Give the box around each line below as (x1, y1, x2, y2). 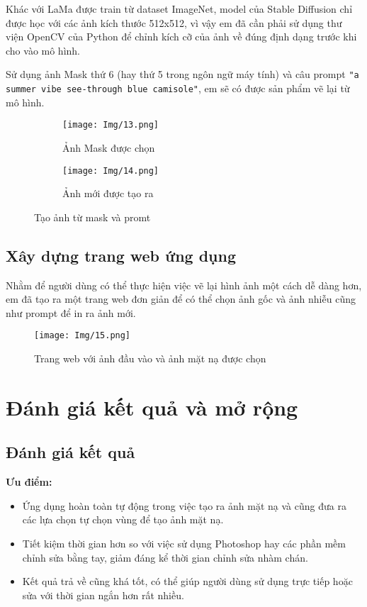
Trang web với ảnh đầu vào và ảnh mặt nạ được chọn (34, 351, 266, 366)
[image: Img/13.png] (62, 120, 159, 130)
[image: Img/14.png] (62, 165, 159, 176)
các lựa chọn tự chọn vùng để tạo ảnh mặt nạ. (22, 512, 224, 527)
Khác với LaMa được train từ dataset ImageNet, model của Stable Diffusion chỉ (6, 1, 353, 16)
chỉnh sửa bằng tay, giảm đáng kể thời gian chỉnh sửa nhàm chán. (22, 550, 308, 564)
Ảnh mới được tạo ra (62, 186, 154, 201)
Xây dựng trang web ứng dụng (6, 244, 237, 266)
